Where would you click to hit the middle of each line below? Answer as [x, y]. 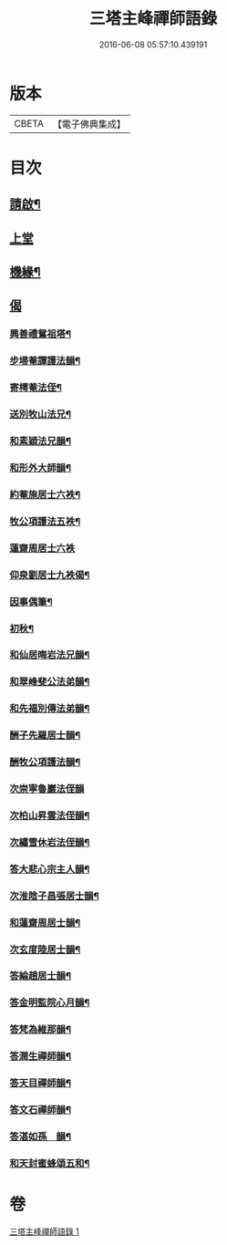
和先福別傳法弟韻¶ [50, 709]
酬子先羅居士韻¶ [45, 735]
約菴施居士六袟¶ [45, 494]
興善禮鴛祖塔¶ [40, 334]
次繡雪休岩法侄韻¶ [50, 842]
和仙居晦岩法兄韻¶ [50, 655]
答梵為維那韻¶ [40, 1030]
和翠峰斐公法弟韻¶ [50, 682]
